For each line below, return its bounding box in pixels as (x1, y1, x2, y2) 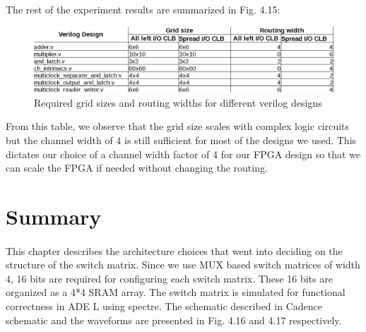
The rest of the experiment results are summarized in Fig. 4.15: (6, 2, 281, 16)
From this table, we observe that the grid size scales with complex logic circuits (6, 119, 350, 134)
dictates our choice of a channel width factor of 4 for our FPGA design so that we (6, 146, 361, 161)
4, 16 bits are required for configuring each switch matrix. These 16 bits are (6, 271, 333, 285)
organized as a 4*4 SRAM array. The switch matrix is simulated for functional (6, 285, 346, 300)
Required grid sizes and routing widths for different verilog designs (34, 95, 322, 109)
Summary (6, 201, 102, 230)
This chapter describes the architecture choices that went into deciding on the (6, 243, 343, 258)
